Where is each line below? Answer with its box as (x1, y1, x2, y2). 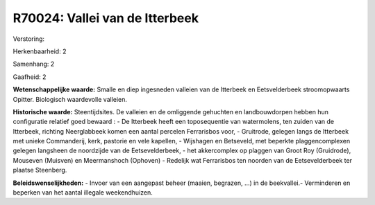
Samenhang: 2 (12, 60, 55, 69)
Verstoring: (12, 35, 45, 43)
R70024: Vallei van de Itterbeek (12, 10, 199, 26)
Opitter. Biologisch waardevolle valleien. (12, 95, 128, 103)
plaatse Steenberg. (12, 166, 67, 175)
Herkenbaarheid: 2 (12, 47, 67, 55)
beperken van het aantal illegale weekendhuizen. (12, 188, 153, 197)
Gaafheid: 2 (12, 73, 47, 81)
